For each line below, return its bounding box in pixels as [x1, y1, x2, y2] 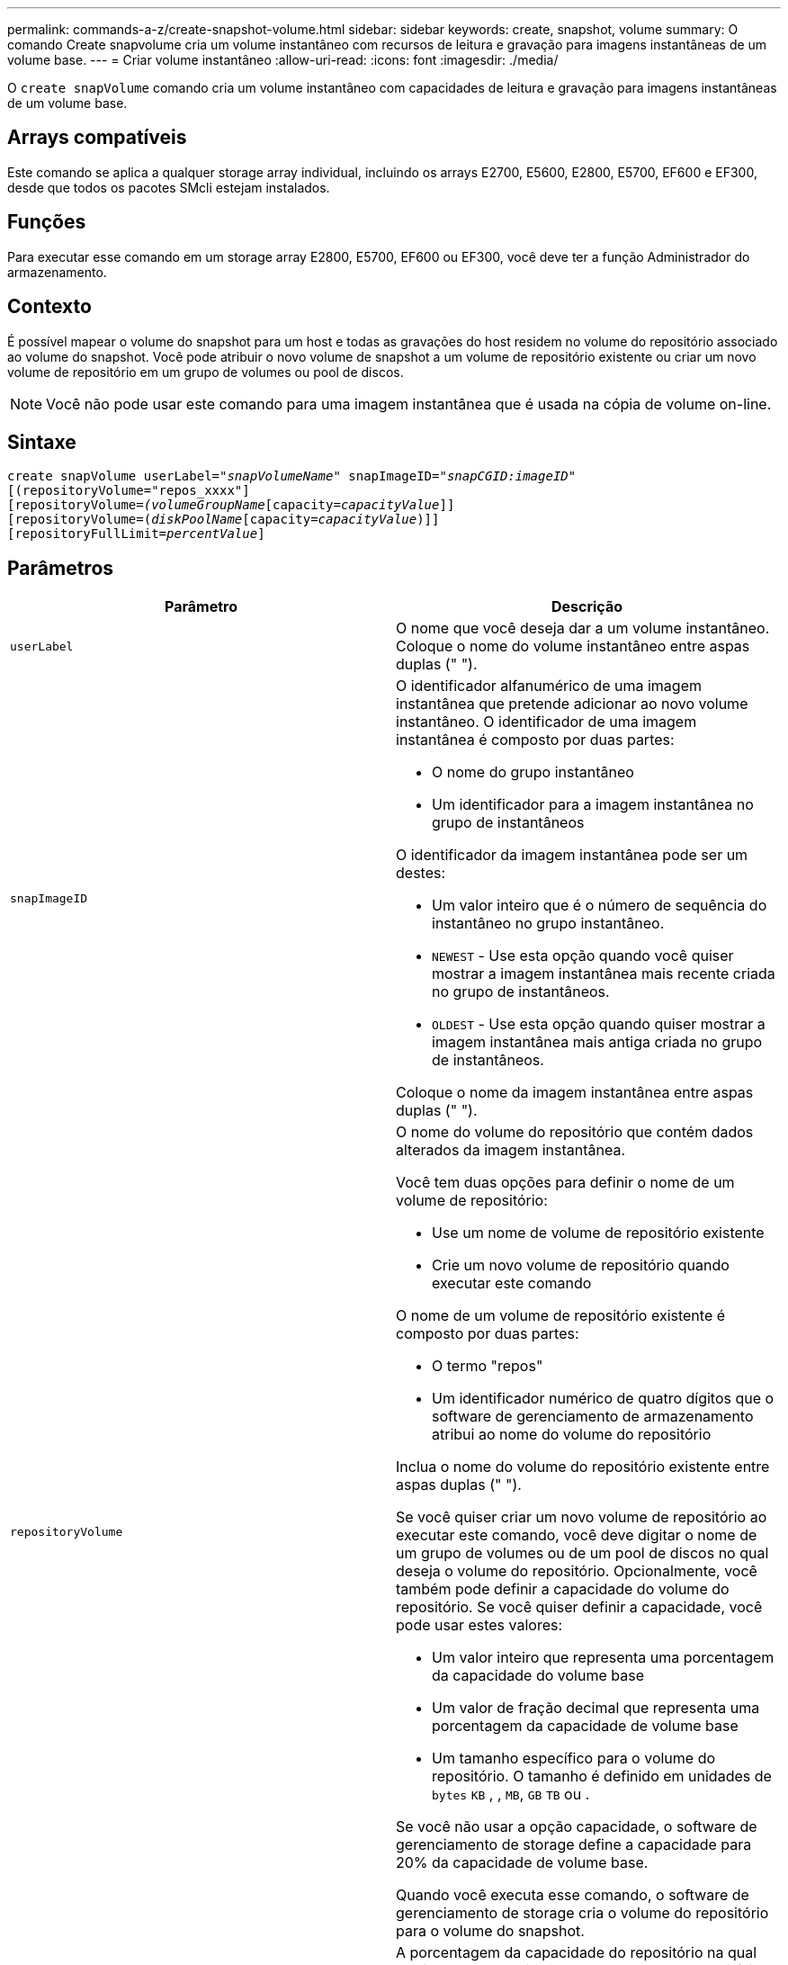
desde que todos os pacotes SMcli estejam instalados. [7, 179, 330, 195]
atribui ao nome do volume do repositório [432, 1425, 712, 1444]
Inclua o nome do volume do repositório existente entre [396, 1458, 770, 1476]
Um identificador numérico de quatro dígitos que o [432, 1389, 775, 1408]
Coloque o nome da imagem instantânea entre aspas [396, 1083, 754, 1102]
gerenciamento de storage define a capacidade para [396, 1835, 752, 1854]
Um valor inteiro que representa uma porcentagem [432, 1648, 775, 1667]
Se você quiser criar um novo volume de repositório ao [396, 1508, 767, 1527]
